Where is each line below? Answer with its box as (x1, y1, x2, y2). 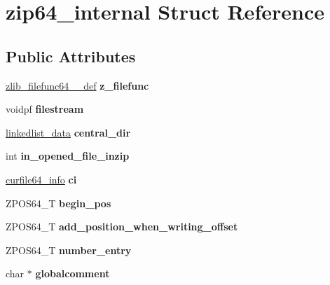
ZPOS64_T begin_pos (6, 195, 111, 210)
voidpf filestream (6, 102, 84, 116)
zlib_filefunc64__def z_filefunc (6, 78, 149, 92)
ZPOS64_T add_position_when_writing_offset (6, 219, 238, 234)
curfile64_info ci (6, 172, 77, 186)
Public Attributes (6, 45, 136, 67)
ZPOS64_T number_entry (6, 242, 132, 257)
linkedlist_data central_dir (6, 125, 131, 139)
